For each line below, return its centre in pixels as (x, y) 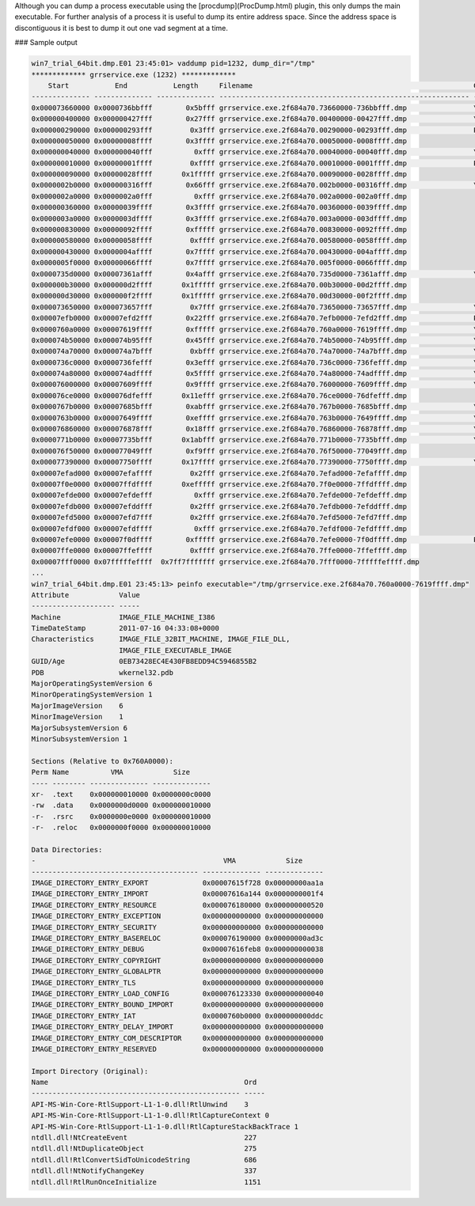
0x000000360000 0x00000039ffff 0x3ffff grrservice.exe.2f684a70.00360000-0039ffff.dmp (219, 207)
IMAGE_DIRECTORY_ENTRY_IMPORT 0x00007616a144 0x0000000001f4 (177, 894)
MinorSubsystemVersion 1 (80, 739)
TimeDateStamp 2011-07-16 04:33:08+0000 (125, 628)
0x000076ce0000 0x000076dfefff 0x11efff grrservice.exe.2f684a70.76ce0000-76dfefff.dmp (219, 395)
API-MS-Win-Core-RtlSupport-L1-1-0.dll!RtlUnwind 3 (140, 1104)
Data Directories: (67, 850)
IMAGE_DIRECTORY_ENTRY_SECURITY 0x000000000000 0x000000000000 (177, 927)
